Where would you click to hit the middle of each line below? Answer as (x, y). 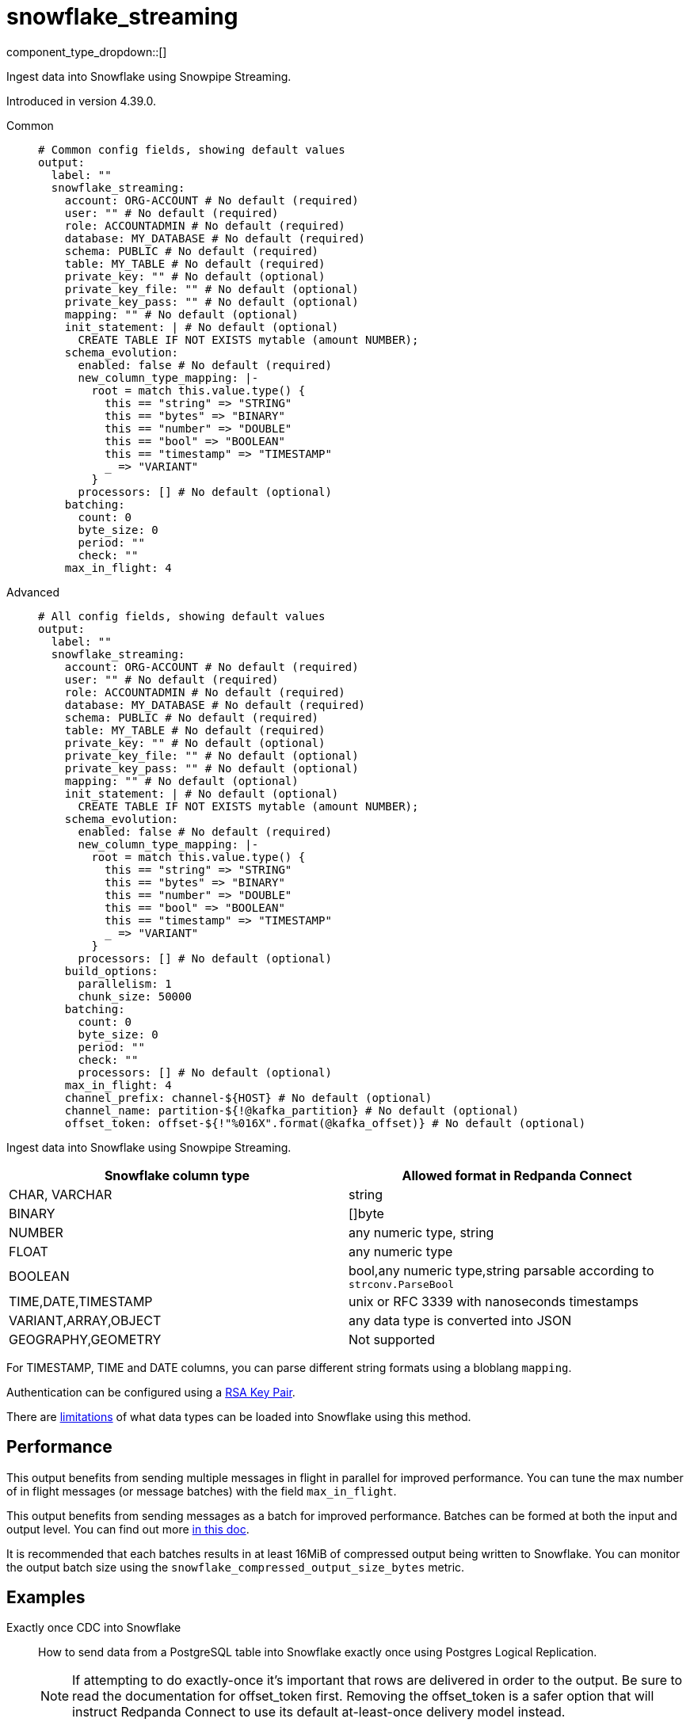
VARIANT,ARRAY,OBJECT (85, 1320)
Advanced (33, 592)
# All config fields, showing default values (182, 616)
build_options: (111, 971)
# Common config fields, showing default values (192, 149)
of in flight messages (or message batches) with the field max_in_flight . (202, 1491)
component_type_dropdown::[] (87, 51)
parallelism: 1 (125, 983)
